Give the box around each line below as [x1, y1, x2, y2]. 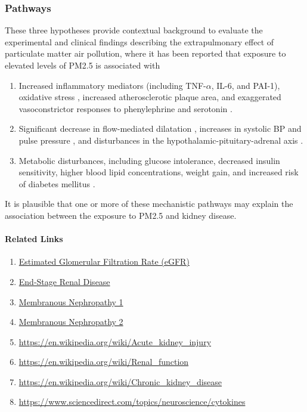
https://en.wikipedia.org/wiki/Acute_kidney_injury [18, 335, 212, 348]
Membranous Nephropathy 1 [18, 295, 123, 308]
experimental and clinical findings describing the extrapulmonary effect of [5, 35, 274, 48]
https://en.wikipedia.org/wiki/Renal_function [18, 355, 189, 368]
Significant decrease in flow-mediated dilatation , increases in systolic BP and [18, 122, 302, 135]
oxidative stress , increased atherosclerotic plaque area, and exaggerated [18, 91, 281, 103]
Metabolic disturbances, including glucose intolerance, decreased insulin [18, 154, 280, 166]
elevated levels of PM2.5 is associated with [5, 59, 160, 71]
